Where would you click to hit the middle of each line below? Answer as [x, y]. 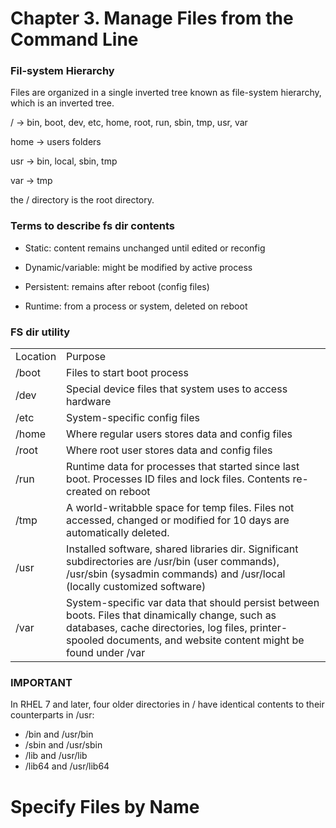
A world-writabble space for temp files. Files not [180, 508]
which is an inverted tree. [62, 103]
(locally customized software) [136, 587]
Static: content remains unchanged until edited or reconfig [145, 248]
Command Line [74, 39]
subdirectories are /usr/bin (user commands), [173, 562]
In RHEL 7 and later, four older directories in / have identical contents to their [167, 704]
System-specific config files [133, 418]
